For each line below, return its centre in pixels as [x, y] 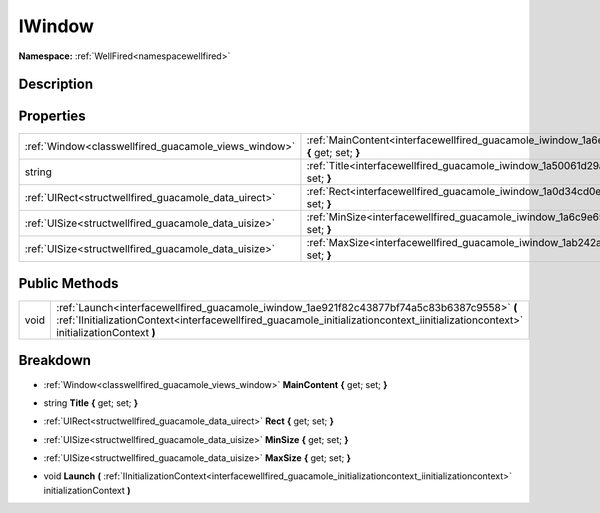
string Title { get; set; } [91, 402]
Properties [52, 116]
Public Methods [68, 283]
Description [56, 84]
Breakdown [55, 360]
